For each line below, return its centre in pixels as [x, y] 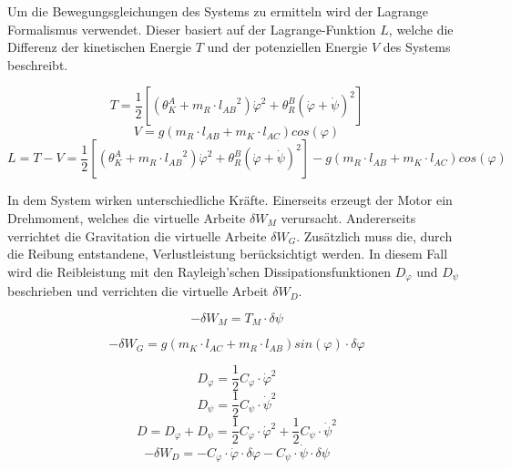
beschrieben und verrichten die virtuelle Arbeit [138, 291]
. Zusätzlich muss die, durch [374, 235]
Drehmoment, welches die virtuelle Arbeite [127, 217]
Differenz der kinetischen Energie [100, 47]
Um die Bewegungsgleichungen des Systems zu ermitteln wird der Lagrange [218, 11]
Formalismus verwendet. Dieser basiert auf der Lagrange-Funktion [192, 29]
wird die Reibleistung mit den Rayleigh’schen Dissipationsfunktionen [199, 271]
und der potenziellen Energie [287, 47]
